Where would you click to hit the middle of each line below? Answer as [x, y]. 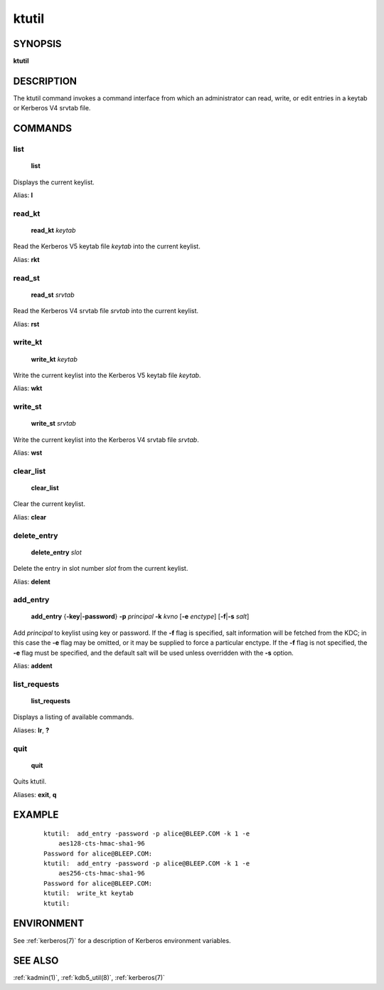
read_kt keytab [53, 231]
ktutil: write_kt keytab [89, 894]
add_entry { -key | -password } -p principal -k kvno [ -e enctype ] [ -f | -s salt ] [140, 616]
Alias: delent [32, 581]
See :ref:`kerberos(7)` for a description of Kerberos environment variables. [122, 940]
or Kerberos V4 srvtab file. [52, 108]
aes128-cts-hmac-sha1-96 [101, 844]
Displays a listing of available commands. [74, 717]
